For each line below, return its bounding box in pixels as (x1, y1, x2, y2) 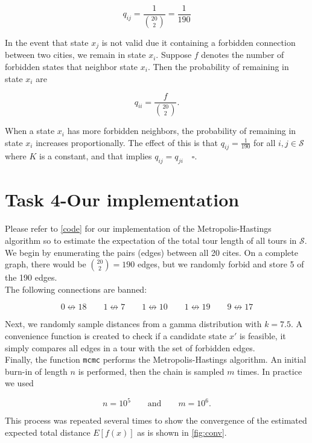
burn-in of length (5, 365, 68, 377)
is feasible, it (239, 329, 286, 342)
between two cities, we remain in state (5, 48, 146, 61)
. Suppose (156, 48, 192, 61)
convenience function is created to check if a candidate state (5, 329, 227, 342)
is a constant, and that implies (39, 150, 152, 162)
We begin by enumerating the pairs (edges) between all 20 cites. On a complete (5, 246, 298, 258)
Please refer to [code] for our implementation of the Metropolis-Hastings (5, 222, 272, 235)
